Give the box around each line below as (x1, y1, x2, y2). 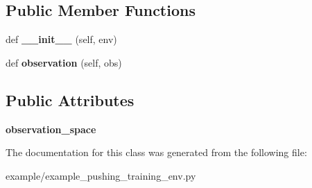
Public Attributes (6, 89, 135, 110)
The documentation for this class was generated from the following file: (6, 145, 307, 160)
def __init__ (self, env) (6, 32, 117, 46)
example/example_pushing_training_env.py (6, 168, 196, 182)
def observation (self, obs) (6, 55, 122, 69)
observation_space (6, 121, 96, 136)
